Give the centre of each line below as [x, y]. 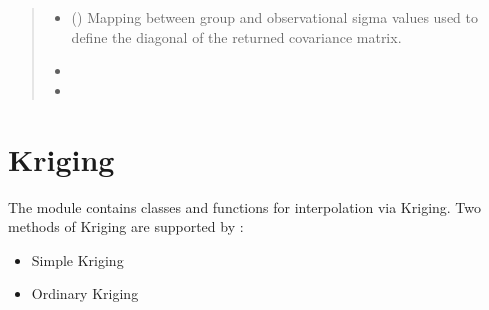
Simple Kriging [77, 259]
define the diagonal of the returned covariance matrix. [236, 36]
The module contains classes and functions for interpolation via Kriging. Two [245, 206]
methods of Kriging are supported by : [126, 226]
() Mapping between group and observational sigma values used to [274, 17]
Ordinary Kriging [85, 293]
